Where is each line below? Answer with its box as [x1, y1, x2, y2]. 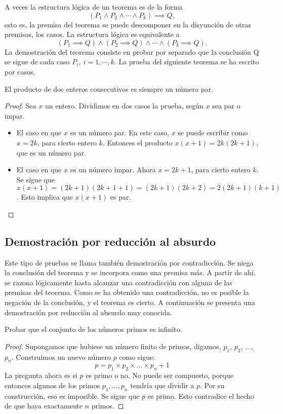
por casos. [5, 66, 35, 77]
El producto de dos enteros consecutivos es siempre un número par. [5, 83, 213, 94]
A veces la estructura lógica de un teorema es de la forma [5, 2, 183, 12]
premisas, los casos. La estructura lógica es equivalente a [5, 29, 180, 40]
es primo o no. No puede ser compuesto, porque [86, 370, 233, 381]
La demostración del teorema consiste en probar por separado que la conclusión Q [5, 46, 259, 57]
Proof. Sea [5, 100, 36, 111]
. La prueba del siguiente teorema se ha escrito [114, 56, 259, 67]
